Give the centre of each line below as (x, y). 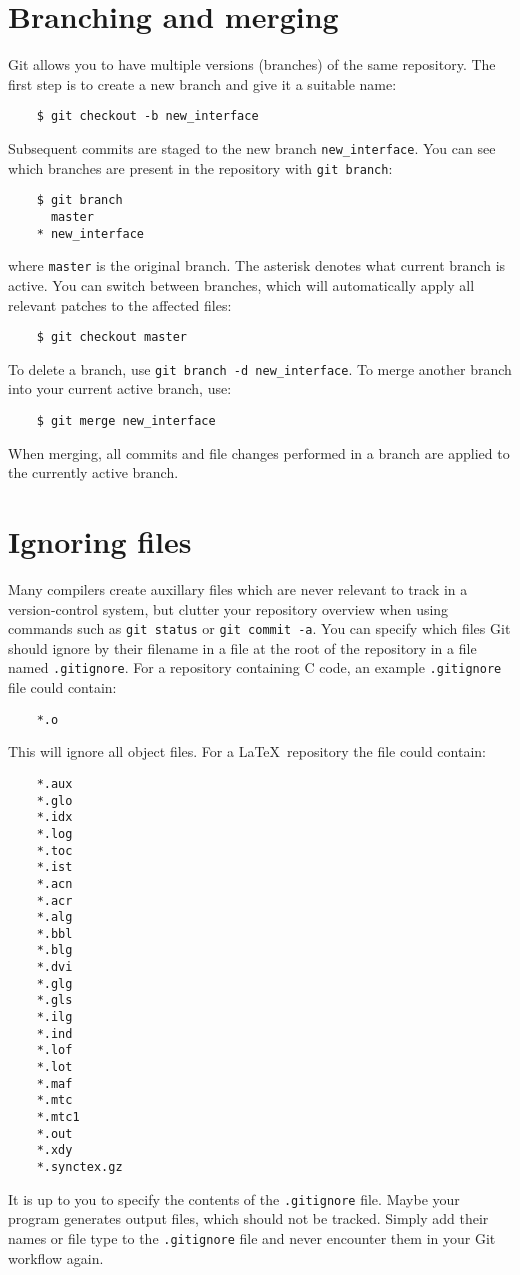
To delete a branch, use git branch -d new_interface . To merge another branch (260, 368)
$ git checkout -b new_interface (147, 116)
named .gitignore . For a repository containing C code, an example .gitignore (255, 667)
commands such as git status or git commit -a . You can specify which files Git (259, 628)
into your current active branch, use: (120, 388)
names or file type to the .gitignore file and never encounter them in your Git (252, 1237)
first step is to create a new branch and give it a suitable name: (202, 83)
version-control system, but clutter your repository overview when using (228, 608)
